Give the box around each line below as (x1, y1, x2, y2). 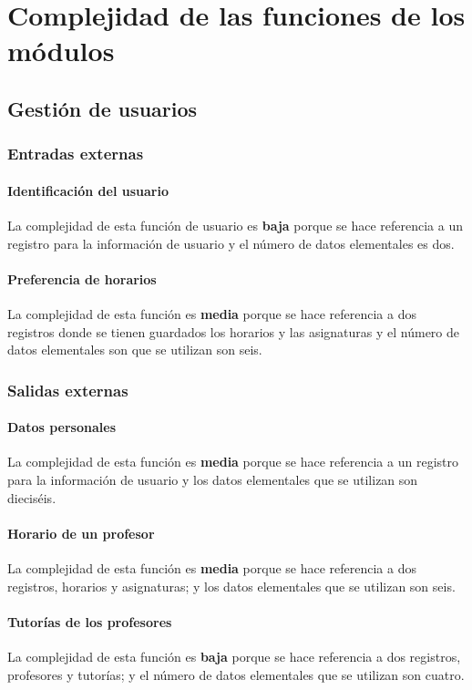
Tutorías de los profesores (7, 612, 172, 631)
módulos (7, 32, 115, 69)
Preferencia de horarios (7, 269, 157, 288)
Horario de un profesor (7, 523, 155, 542)
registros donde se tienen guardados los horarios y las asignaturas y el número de (7, 322, 460, 341)
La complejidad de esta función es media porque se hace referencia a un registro (7, 452, 458, 471)
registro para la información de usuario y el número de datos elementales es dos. (7, 233, 455, 252)
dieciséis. (7, 488, 56, 507)
